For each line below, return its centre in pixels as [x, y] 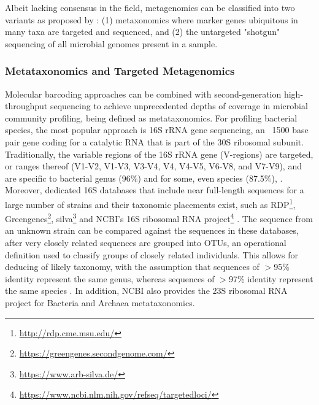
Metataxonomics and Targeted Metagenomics [120, 71]
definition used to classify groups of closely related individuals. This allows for [152, 254]
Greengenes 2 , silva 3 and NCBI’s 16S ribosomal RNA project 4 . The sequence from [159, 218]
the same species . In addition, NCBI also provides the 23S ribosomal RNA [146, 291]
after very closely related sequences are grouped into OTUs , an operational [146, 243]
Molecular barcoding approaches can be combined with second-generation [143, 94]
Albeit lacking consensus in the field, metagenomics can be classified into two [150, 7]
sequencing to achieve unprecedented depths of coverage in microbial [179, 106]
